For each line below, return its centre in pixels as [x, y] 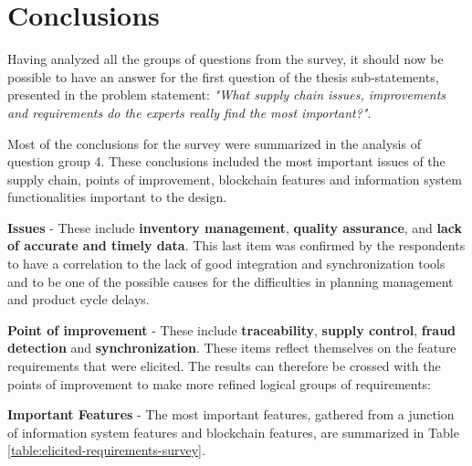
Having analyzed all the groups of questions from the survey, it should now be [226, 59]
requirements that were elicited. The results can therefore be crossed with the [224, 366]
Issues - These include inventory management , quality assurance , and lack [235, 227]
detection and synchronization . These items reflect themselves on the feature [232, 348]
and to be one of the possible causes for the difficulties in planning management [231, 281]
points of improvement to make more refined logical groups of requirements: [220, 383]
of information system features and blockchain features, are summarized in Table [233, 432]
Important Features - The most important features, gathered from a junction [231, 414]
